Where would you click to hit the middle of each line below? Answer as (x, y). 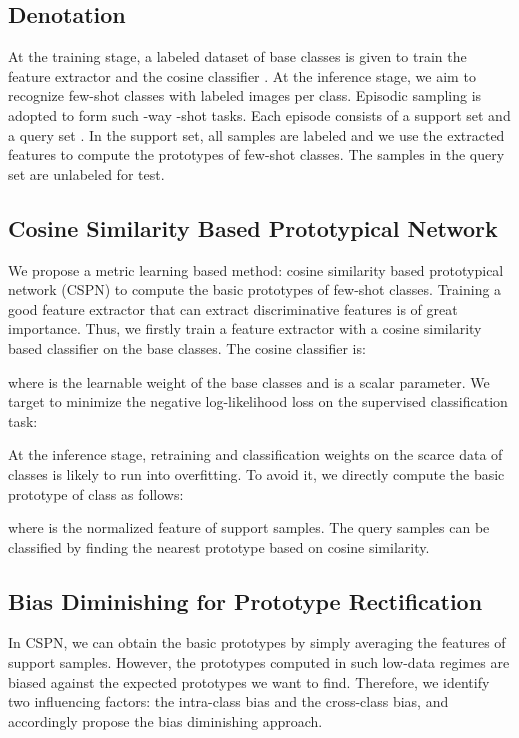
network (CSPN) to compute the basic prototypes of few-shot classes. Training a (255, 289)
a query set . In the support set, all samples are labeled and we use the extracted (256, 134)
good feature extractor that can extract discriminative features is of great (233, 308)
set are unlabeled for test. (86, 173)
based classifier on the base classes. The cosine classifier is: (187, 347)
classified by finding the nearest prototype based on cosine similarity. (219, 546)
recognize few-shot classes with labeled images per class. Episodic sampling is (245, 95)
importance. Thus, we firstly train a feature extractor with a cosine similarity (245, 328)
